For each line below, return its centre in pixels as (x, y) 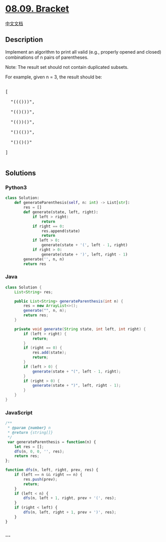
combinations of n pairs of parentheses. (47, 57)
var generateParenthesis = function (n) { (52, 442)
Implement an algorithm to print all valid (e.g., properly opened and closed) (83, 52)
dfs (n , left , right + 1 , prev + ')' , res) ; (70, 512)
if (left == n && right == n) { (48, 475)
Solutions (21, 173)
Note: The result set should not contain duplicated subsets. (67, 67)
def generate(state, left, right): (61, 212)
